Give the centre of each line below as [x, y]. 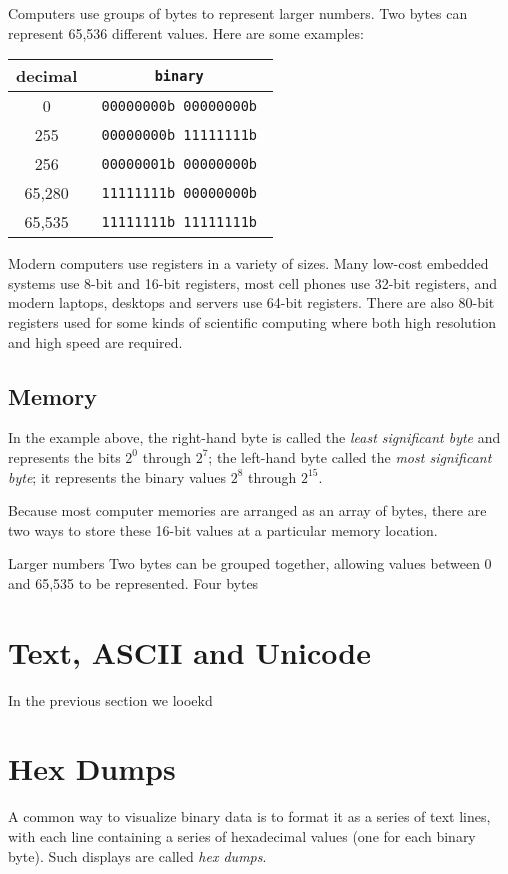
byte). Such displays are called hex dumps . [137, 855]
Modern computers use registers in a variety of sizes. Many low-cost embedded [248, 263]
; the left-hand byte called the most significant [350, 456]
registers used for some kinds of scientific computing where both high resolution [252, 321]
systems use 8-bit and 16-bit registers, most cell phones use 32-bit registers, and [252, 282]
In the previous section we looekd [110, 699]
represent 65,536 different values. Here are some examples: [186, 32]
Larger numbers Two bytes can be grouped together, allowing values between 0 [250, 563]
